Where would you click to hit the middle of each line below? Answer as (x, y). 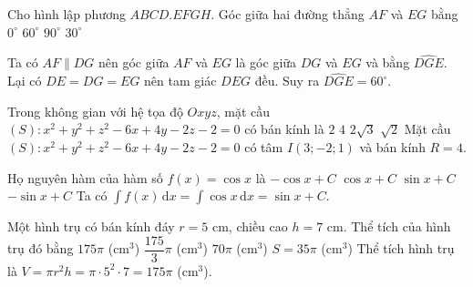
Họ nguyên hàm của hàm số (85, 177)
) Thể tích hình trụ (401, 248)
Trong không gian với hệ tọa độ (95, 111)
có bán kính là (284, 129)
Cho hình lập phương (67, 14)
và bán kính (392, 147)
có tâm (264, 147)
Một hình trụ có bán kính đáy (91, 226)
